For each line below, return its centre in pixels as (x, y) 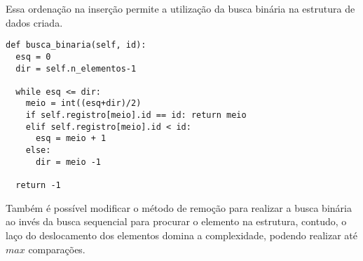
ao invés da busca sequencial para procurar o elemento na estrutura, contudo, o (176, 221)
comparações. (57, 249)
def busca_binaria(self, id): (76, 45)
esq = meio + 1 (71, 139)
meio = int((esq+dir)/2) (83, 103)
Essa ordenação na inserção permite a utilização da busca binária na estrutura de (180, 8)
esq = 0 (33, 56)
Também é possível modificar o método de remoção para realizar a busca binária (179, 207)
